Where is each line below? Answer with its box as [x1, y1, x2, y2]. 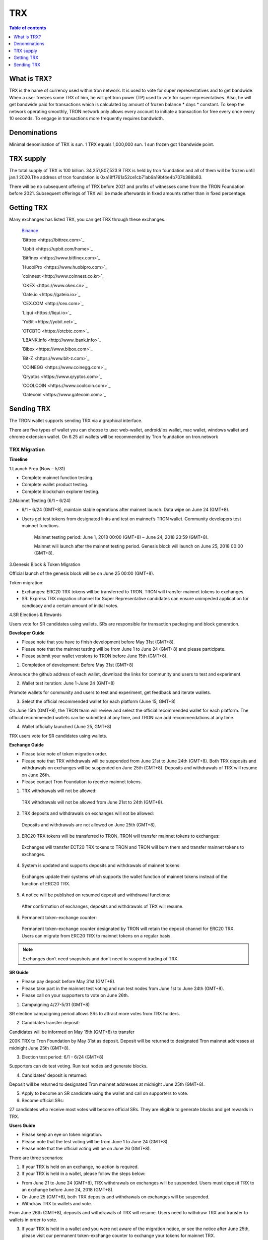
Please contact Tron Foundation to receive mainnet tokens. [21, 779, 142, 785]
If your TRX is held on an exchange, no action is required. [21, 1164, 139, 1170]
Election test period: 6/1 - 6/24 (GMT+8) [21, 1054, 104, 1060]
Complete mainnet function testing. [21, 474, 94, 481]
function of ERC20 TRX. [21, 880, 70, 886]
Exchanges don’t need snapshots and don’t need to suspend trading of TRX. [22, 955, 179, 962]
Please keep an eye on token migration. [21, 1131, 103, 1138]
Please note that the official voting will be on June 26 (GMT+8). [21, 1146, 151, 1152]
